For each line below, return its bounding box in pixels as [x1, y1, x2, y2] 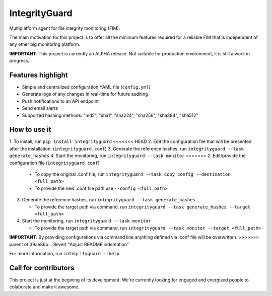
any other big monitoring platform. [9, 41, 81, 47]
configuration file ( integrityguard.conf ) [9, 160, 100, 166]
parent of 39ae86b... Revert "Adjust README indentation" [9, 241, 129, 247]
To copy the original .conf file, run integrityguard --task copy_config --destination [34, 171, 231, 177]
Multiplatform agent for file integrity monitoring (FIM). [9, 25, 120, 31]
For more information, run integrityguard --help [9, 250, 119, 256]
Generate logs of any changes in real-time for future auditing [22, 91, 148, 97]
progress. [9, 58, 30, 64]
